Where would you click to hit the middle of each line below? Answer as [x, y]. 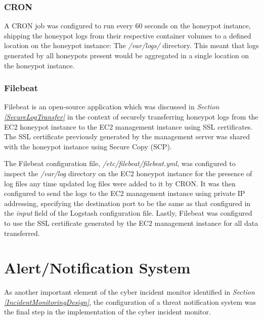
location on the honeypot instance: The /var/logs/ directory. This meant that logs [131, 45]
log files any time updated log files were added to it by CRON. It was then [120, 183]
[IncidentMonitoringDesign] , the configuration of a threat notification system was [130, 302]
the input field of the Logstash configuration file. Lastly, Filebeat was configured [128, 213]
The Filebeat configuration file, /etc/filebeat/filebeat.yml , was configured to [120, 163]
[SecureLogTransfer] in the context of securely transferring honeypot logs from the [131, 116]
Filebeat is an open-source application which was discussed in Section [112, 107]
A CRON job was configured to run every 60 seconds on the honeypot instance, [127, 26]
